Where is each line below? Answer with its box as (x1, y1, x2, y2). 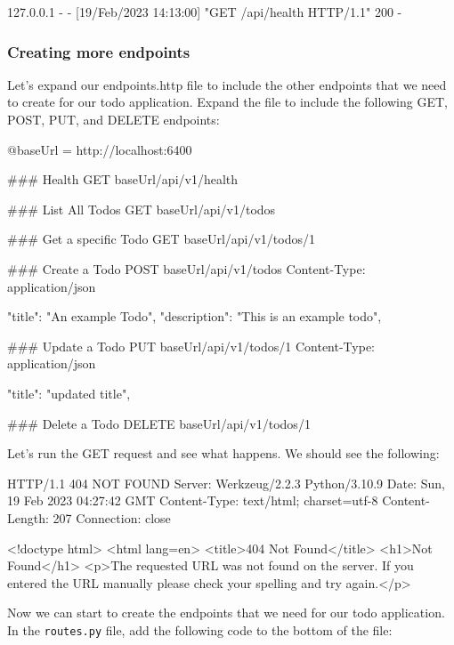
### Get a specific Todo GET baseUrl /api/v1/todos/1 (7, 230, 316, 248)
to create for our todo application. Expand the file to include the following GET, (7, 93, 448, 111)
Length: (7, 508, 49, 527)
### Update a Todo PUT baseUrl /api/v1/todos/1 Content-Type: (7, 336, 376, 355)
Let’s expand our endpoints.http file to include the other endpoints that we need (7, 75, 447, 93)
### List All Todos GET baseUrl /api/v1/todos (7, 199, 276, 218)
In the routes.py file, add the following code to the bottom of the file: (7, 620, 393, 639)
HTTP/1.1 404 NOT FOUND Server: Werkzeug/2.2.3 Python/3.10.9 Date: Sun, (7, 473, 445, 492)
